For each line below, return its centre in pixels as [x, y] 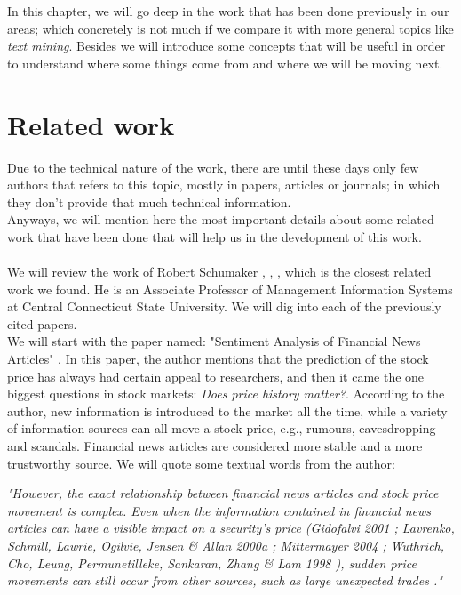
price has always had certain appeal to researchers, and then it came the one [216, 376]
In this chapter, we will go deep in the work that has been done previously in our [228, 11]
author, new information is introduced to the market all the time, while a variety [227, 410]
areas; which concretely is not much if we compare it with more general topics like [230, 28]
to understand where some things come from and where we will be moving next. [225, 63]
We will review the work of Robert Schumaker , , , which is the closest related [219, 272]
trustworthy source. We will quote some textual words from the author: [201, 463]
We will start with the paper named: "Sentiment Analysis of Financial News [214, 341]
